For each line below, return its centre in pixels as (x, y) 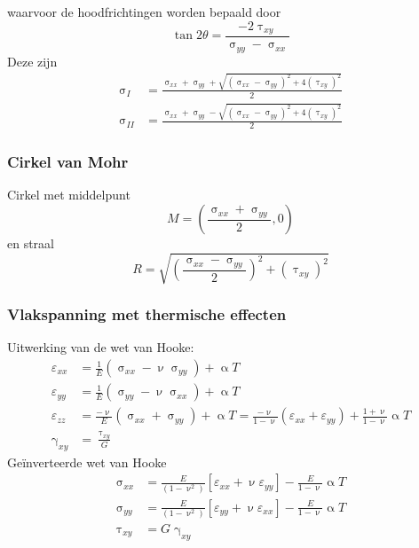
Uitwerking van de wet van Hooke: (101, 347)
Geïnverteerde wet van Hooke (87, 462)
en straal (31, 243)
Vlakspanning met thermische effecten (147, 314)
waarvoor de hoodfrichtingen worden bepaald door (144, 12)
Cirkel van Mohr (68, 162)
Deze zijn (32, 61)
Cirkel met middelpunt (69, 195)
